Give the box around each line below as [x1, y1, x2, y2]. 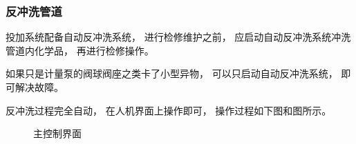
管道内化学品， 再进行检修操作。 [6, 43, 154, 57]
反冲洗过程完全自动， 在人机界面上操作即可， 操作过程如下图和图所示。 [6, 103, 332, 117]
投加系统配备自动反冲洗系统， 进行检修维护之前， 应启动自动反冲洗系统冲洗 [6, 30, 351, 44]
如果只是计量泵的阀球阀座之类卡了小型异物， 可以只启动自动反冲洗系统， [6, 66, 338, 81]
